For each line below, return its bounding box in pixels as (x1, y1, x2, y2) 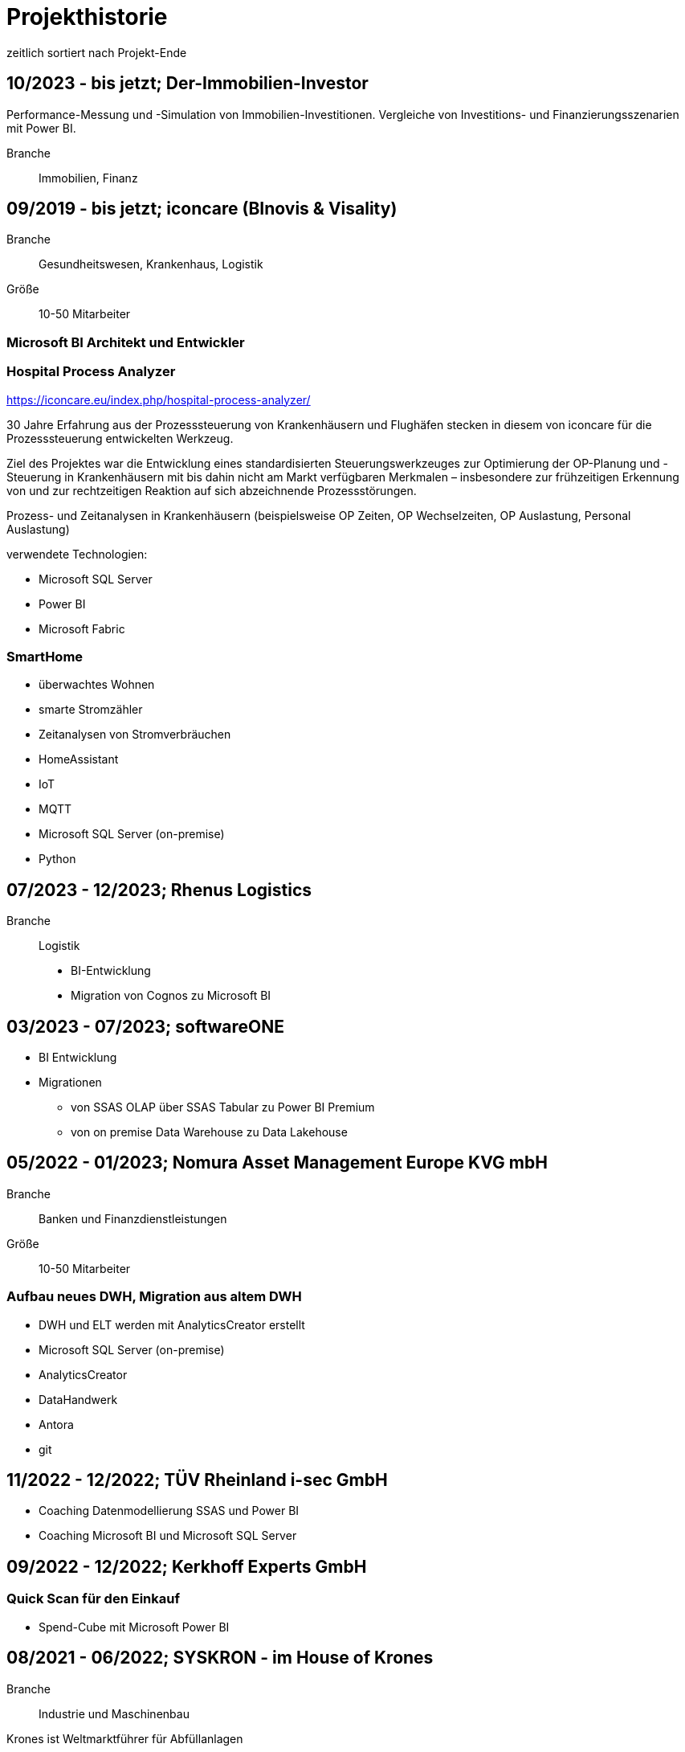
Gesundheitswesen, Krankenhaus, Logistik (39, 257, 263, 272)
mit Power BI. (6, 121, 76, 135)
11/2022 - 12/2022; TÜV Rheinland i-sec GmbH (6, 1470, 388, 1491)
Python (39, 852, 76, 866)
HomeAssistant (39, 752, 119, 767)
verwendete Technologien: (6, 546, 148, 561)
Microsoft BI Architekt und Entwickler (6, 334, 245, 350)
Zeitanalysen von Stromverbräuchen (39, 727, 231, 742)
